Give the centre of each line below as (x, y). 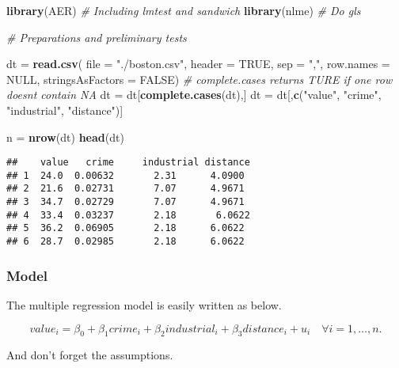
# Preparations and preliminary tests (97, 37)
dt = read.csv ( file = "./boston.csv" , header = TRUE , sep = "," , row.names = (198, 64)
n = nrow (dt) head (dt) (65, 137)
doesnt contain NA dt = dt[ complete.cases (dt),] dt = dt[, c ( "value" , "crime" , (194, 95)
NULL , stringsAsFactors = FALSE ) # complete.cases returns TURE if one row (199, 79)
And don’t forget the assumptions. (90, 355)
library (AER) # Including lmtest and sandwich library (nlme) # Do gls (184, 10)
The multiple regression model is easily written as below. (144, 304)
